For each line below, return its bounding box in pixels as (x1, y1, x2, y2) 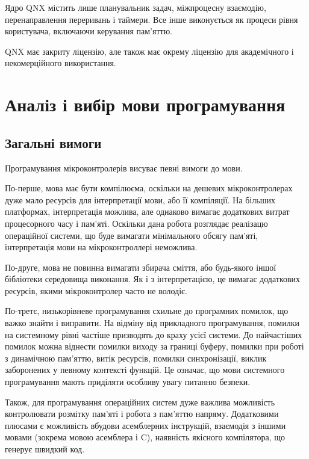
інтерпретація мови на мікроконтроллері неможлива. (5, 241, 198, 253)
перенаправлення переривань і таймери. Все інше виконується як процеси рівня (5, 13, 298, 25)
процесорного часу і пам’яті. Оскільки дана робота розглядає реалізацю (5, 217, 268, 229)
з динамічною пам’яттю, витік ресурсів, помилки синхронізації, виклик (5, 351, 267, 364)
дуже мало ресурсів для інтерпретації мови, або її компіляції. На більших (5, 193, 276, 206)
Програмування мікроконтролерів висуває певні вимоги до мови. (5, 161, 243, 174)
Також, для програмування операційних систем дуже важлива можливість (5, 395, 275, 408)
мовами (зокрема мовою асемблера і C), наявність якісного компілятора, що (5, 431, 286, 443)
